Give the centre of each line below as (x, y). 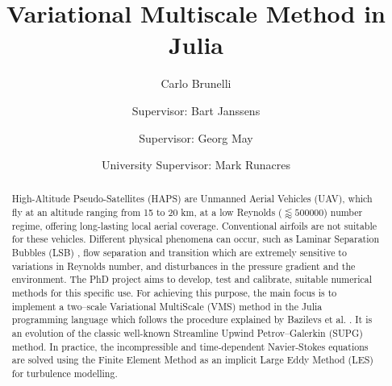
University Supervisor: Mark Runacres (196, 165)
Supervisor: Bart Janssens (196, 110)
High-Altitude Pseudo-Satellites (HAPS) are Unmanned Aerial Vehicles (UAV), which (192, 199)
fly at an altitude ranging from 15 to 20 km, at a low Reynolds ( (147, 212)
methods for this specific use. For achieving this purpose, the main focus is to (174, 293)
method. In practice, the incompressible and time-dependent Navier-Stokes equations (190, 346)
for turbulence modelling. (65, 374)
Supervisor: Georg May (196, 137)
